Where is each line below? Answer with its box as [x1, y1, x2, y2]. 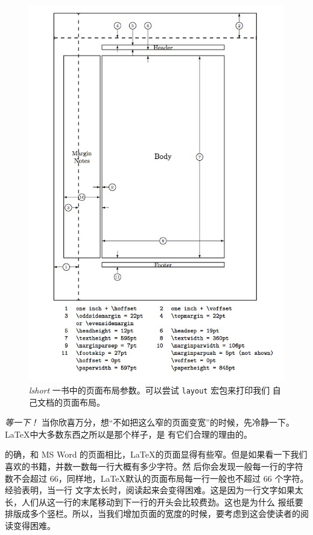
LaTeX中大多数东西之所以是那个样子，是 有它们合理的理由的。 [5, 427, 253, 440]
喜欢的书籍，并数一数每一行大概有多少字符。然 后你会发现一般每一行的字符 [5, 459, 303, 472]
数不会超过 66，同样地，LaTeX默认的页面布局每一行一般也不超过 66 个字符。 [5, 472, 309, 484]
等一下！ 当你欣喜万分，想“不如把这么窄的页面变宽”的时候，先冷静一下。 [5, 416, 294, 429]
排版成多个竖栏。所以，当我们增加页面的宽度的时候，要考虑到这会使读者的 [5, 507, 300, 520]
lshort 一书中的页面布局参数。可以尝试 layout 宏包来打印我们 [29, 383, 270, 396]
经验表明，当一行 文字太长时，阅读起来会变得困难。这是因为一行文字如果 [5, 484, 295, 496]
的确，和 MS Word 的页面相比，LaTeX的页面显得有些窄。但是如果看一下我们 [5, 448, 308, 461]
